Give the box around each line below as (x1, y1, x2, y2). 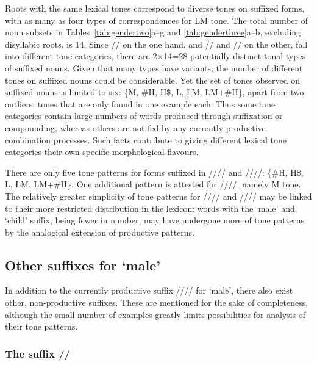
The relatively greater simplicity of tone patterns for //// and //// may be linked (5, 189, 312, 202)
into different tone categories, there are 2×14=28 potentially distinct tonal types (5, 49, 306, 62)
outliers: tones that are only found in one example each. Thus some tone (5, 97, 276, 110)
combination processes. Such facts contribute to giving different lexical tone (5, 133, 287, 146)
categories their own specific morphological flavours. (5, 145, 199, 158)
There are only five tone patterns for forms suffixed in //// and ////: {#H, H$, (5, 165, 304, 178)
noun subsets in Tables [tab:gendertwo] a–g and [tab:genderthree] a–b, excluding (5, 26, 301, 38)
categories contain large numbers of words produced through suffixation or (5, 109, 283, 122)
